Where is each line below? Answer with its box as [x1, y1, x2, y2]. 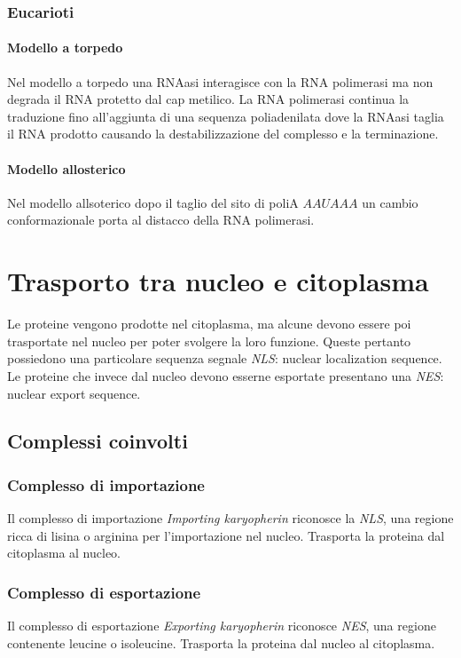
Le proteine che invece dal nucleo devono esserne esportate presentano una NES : [7, 366, 444, 384]
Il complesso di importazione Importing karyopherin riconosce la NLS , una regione [7, 509, 454, 527]
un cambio [362, 193, 418, 211]
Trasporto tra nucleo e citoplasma [7, 263, 429, 299]
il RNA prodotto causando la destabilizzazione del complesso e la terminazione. [7, 124, 439, 143]
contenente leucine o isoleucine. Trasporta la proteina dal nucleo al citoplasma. [7, 633, 435, 652]
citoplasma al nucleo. [7, 543, 121, 562]
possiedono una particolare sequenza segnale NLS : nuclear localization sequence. [7, 349, 442, 368]
